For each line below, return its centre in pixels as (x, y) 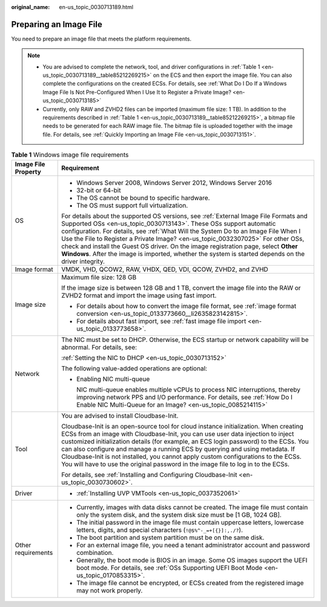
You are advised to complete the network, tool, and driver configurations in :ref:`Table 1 (151, 67)
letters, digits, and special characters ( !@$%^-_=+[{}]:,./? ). (160, 530)
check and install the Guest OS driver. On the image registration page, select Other (180, 246)
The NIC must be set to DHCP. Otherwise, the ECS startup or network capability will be (185, 340)
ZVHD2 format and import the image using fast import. (139, 295)
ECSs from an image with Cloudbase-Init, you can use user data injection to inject (178, 434)
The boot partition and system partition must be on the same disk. (170, 537)
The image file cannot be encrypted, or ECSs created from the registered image (190, 583)
